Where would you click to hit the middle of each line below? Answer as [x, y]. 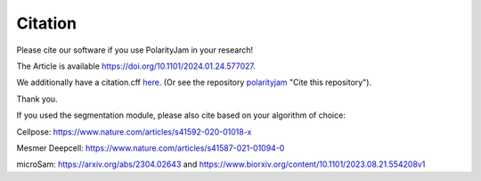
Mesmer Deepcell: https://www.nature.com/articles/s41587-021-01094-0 [151, 148]
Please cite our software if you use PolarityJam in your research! [135, 50]
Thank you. [37, 99]
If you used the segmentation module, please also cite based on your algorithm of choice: [181, 115]
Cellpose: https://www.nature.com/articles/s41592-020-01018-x [134, 132]
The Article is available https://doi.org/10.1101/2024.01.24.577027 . [136, 66]
